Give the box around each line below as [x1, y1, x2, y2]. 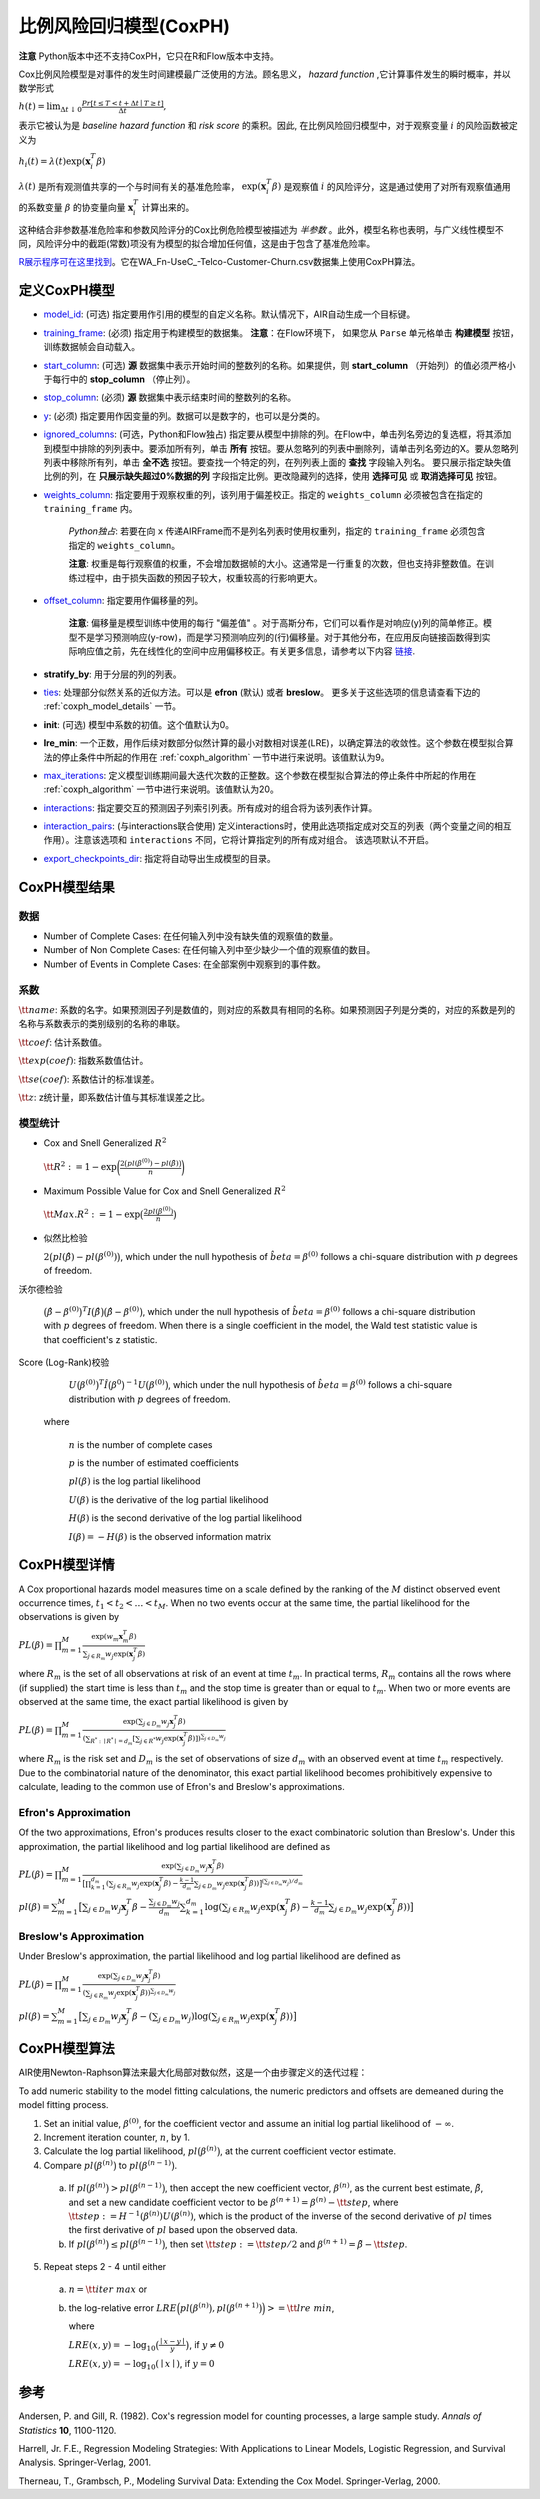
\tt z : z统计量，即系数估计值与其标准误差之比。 [18, 1091, 210, 1103]
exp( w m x [91, 1631, 124, 1643]
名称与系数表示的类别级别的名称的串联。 [18, 1018, 185, 1030]
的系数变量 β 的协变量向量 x [18, 201, 134, 213]
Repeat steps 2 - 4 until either [43, 2261, 167, 2273]
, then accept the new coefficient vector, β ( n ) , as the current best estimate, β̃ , [165, 2181, 484, 2194]
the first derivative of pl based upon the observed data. [68, 2224, 299, 2236]
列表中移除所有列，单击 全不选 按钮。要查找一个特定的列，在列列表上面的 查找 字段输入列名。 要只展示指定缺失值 [43, 456, 512, 468]
